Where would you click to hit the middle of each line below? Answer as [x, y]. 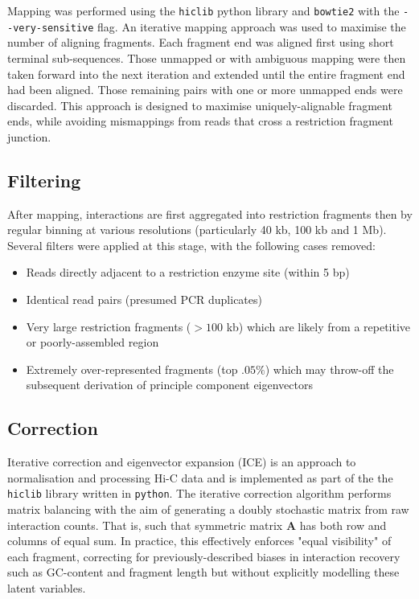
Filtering [44, 180]
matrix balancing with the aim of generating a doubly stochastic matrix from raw [208, 509]
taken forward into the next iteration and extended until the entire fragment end [206, 74]
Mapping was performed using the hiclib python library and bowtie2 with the [203, 10]
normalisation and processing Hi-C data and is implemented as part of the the [200, 477]
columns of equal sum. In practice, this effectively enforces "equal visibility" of [199, 541]
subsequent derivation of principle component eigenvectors [169, 385]
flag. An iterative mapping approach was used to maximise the [252, 26]
